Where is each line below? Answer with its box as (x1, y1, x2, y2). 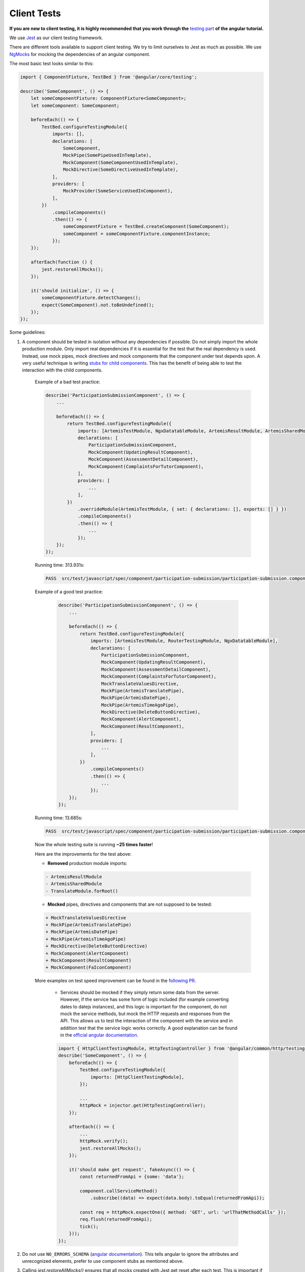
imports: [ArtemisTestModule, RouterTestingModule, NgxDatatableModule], (90, 638, 278, 644)
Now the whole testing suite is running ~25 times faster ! (35, 842, 154, 848)
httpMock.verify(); (79, 1138, 128, 1144)
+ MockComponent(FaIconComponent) (45, 965, 132, 970)
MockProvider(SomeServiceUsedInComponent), (63, 188, 173, 194)
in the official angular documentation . (60, 1032, 139, 1038)
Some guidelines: (9, 329, 46, 335)
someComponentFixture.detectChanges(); (41, 295, 141, 301)
